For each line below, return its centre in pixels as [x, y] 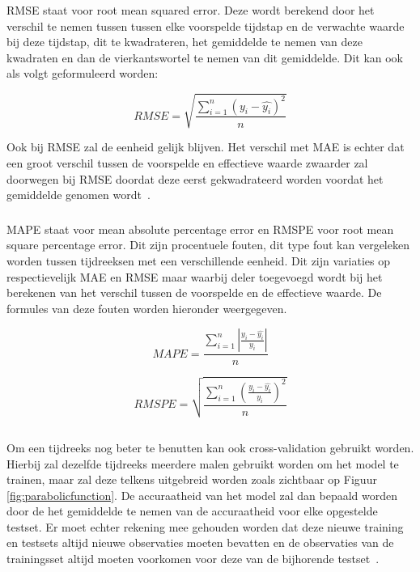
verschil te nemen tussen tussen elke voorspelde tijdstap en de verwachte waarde [206, 25]
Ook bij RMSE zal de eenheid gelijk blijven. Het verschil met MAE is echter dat [206, 147]
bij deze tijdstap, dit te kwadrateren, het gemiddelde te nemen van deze [185, 42]
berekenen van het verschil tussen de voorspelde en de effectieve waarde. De [194, 292]
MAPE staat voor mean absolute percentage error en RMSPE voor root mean [200, 229]
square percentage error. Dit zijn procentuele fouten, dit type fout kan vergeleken [208, 245]
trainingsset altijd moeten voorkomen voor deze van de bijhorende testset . [193, 559]
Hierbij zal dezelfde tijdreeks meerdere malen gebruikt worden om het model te [203, 463]
